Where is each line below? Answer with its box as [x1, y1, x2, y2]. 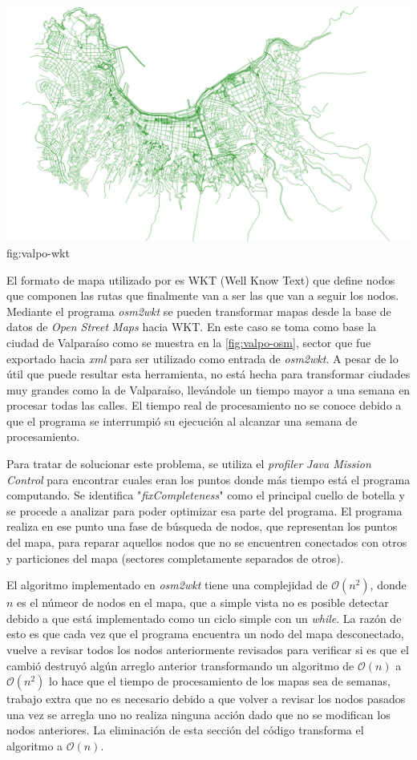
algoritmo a [6, 737, 63, 754]
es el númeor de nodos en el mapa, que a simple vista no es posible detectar [17, 594, 389, 611]
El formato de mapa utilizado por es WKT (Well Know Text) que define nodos [6, 271, 395, 288]
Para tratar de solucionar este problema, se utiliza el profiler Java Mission [6, 455, 371, 472]
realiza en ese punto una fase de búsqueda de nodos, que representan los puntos [6, 518, 398, 535]
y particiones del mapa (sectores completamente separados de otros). [6, 549, 344, 566]
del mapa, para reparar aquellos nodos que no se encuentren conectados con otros [6, 534, 407, 551]
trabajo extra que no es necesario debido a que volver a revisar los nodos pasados [6, 690, 406, 707]
